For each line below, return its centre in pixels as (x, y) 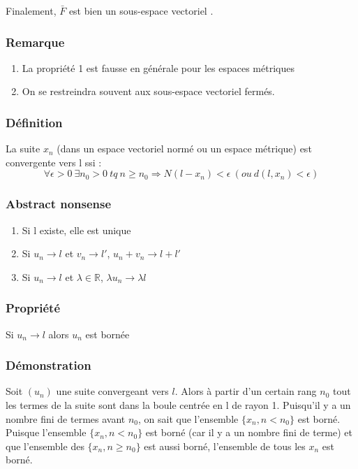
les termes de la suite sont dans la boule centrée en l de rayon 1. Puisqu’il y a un (178, 405)
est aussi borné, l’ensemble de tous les (225, 446)
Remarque (35, 42)
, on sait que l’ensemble (188, 418)
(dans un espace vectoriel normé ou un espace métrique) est (184, 149)
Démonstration (49, 365)
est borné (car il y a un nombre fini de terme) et (249, 432)
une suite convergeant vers (112, 391)
